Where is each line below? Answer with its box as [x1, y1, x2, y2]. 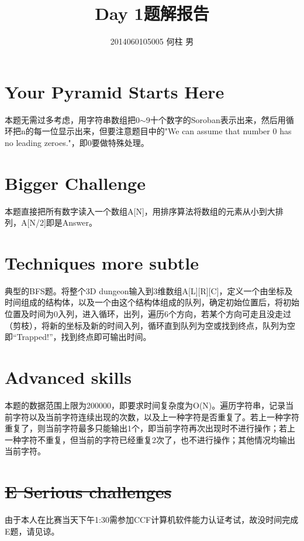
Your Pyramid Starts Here [5, 79, 224, 103]
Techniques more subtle [5, 250, 199, 274]
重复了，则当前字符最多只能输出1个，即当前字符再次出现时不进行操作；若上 [5, 422, 295, 434]
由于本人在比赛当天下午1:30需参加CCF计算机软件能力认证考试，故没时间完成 [5, 513, 299, 526]
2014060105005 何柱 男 [110, 35, 194, 47]
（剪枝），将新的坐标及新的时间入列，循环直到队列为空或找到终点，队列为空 [5, 319, 295, 331]
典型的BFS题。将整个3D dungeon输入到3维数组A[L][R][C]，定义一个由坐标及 [5, 284, 293, 297]
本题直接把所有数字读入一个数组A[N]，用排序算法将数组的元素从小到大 [5, 205, 275, 217]
